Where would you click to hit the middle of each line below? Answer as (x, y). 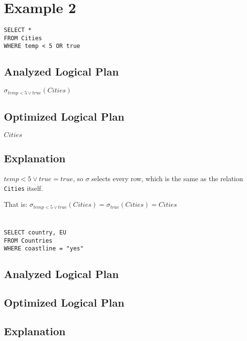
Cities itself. (23, 188)
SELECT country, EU (35, 233)
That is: (16, 204)
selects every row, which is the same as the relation (167, 178)
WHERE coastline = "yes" (44, 249)
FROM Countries (28, 240)
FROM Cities (23, 38)
